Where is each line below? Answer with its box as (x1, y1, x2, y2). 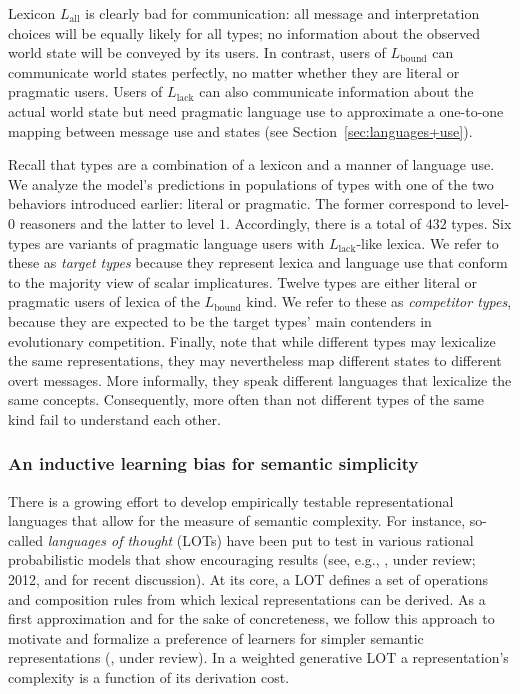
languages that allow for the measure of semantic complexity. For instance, (8, 510, 466, 531)
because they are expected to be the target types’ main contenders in (8, 310, 432, 331)
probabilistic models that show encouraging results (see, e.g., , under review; (8, 549, 476, 570)
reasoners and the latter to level (19, 212, 215, 233)
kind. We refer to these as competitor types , (246, 291, 512, 312)
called (8, 529, 43, 550)
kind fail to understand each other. (8, 408, 221, 429)
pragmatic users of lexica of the (8, 291, 200, 312)
